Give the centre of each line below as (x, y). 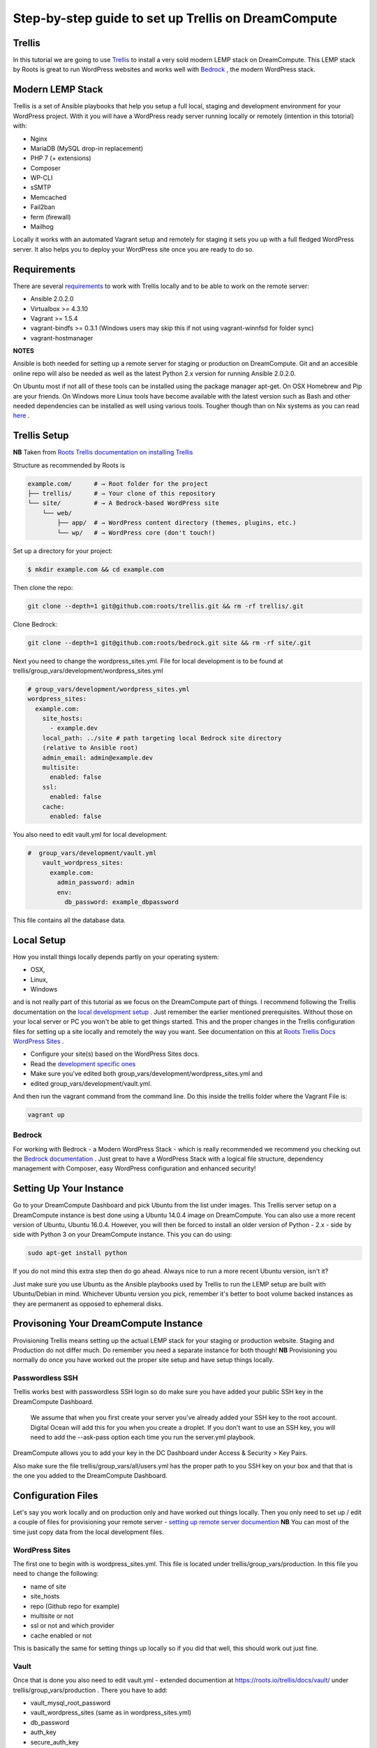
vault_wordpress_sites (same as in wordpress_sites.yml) (111, 1712)
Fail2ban (43, 207)
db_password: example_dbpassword (121, 902)
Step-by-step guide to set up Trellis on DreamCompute (175, 18)
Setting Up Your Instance (68, 1189)
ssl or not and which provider (72, 1626)
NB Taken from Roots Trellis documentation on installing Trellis (103, 452)
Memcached (49, 197)
